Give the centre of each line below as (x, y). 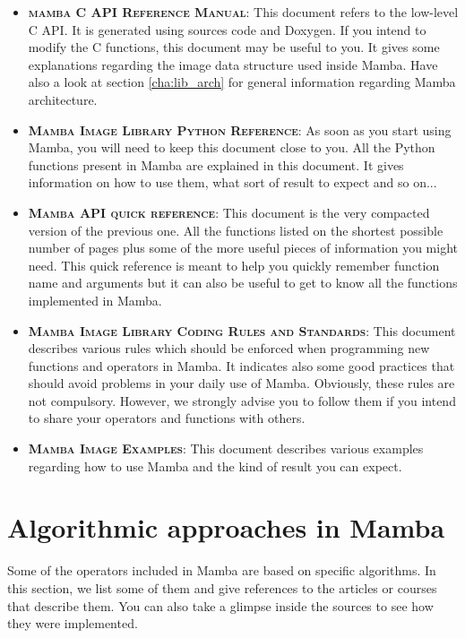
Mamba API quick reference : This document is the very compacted (229, 212)
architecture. (63, 99)
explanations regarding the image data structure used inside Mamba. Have (233, 64)
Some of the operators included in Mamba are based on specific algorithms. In (222, 570)
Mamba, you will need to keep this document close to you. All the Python (232, 147)
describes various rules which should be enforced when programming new (229, 348)
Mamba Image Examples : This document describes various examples (226, 448)
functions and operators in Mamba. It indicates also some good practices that (241, 365)
